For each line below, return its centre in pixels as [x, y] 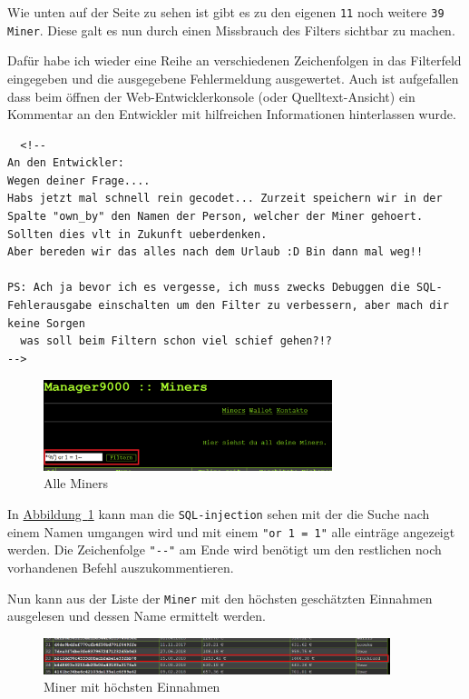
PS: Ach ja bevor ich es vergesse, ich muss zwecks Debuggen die [209, 288]
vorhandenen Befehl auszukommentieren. [121, 567]
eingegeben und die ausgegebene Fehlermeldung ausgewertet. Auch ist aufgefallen [233, 78]
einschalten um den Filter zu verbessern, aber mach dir [274, 306]
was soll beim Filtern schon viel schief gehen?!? [176, 341]
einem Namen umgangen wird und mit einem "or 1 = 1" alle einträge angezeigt [231, 531]
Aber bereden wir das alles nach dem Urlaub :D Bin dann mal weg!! [215, 252]
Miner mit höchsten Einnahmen [132, 687]
